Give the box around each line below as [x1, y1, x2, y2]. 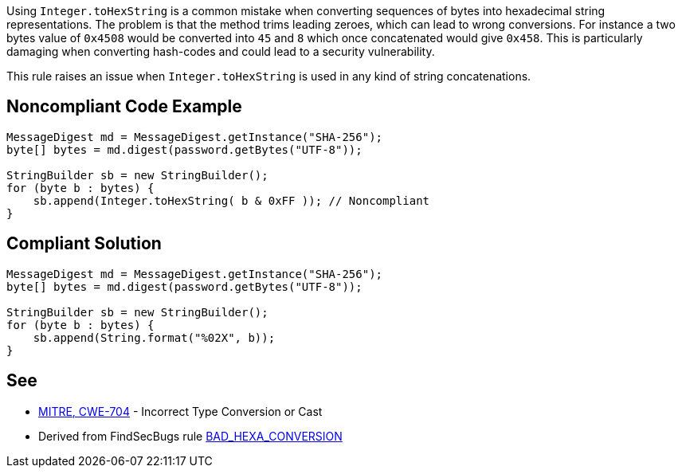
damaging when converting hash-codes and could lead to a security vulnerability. [6, 45, 435, 58]
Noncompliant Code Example [6, 96, 242, 117]
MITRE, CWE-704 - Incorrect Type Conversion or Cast [38, 404, 323, 418]
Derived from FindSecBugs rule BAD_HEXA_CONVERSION [38, 429, 343, 443]
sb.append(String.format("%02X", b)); [33, 331, 276, 344]
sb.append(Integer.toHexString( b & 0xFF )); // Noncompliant [33, 194, 430, 207]
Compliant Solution [6, 233, 162, 254]
